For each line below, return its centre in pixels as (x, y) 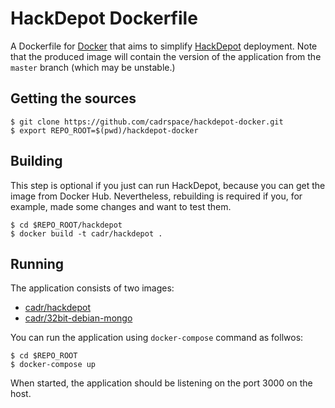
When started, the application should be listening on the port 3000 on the (161, 383)
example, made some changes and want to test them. (121, 206)
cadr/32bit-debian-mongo (78, 318)
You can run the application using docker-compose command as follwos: (157, 338)
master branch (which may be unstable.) (93, 67)
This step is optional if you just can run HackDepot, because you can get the (168, 185)
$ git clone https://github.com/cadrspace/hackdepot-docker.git (147, 122)
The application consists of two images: (92, 288)
